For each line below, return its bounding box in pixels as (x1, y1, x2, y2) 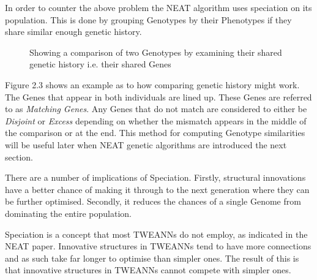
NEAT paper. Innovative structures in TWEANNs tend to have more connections (5, 240, 311, 252)
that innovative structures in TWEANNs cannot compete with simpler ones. (5, 263, 291, 276)
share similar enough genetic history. (5, 25, 142, 38)
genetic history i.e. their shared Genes (29, 58, 171, 70)
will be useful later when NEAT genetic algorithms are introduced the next (5, 138, 287, 151)
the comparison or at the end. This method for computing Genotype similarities (5, 126, 305, 139)
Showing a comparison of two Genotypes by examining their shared (29, 45, 282, 58)
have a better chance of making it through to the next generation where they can (5, 183, 310, 195)
